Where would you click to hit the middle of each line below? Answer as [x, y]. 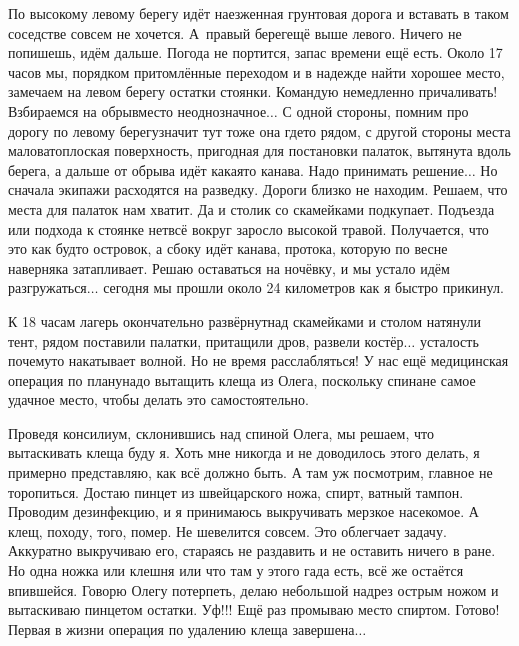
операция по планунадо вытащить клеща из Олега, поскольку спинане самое [242, 379]
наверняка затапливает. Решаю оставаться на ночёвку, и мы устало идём [229, 267]
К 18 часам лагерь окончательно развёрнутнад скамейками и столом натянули [244, 320]
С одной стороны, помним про [375, 110]
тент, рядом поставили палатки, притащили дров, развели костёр [206, 340]
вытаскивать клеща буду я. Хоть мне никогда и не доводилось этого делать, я [244, 452]
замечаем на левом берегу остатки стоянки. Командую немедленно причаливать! [253, 91]
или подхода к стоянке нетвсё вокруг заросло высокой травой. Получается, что [248, 228]
